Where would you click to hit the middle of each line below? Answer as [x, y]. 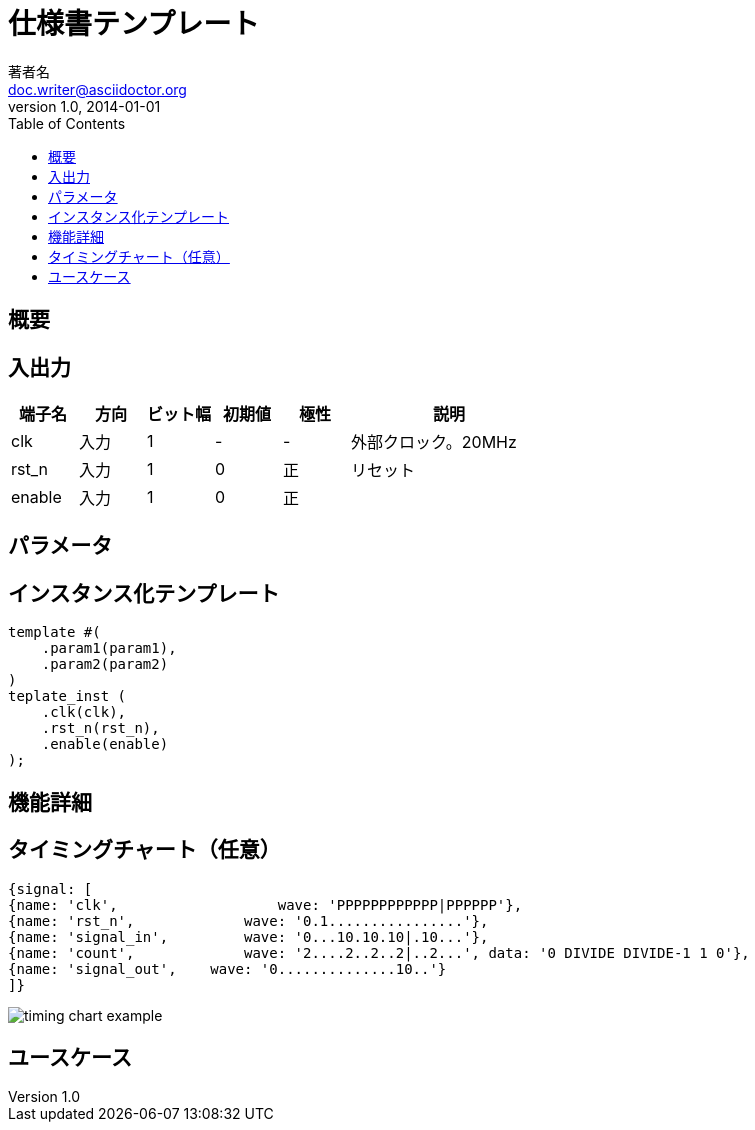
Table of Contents [67, 123]
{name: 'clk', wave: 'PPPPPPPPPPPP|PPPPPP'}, [265, 904]
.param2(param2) [105, 664]
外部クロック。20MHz [434, 442]
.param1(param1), [109, 648]
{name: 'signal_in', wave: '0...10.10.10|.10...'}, [248, 936]
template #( [54, 632]
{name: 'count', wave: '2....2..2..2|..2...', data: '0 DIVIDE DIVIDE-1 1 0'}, [379, 952]
